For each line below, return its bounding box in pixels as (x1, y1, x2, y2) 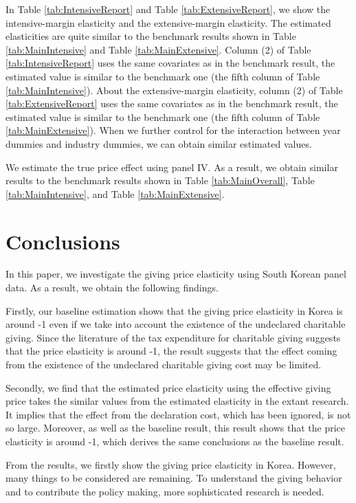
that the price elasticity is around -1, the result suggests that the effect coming (5, 344, 337, 358)
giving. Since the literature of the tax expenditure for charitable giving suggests (5, 330, 341, 344)
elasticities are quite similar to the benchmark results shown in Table (5, 29, 296, 43)
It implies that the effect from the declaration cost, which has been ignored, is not (5, 407, 351, 421)
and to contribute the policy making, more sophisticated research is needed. (5, 484, 324, 498)
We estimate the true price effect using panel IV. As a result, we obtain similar (5, 159, 338, 174)
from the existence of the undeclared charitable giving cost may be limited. (5, 357, 322, 371)
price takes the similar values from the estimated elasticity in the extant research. (5, 394, 349, 408)
